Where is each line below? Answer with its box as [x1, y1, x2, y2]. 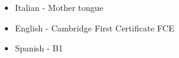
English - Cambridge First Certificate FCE [15, 21, 175, 34]
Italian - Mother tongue [15, 1, 104, 13]
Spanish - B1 [15, 42, 63, 54]
